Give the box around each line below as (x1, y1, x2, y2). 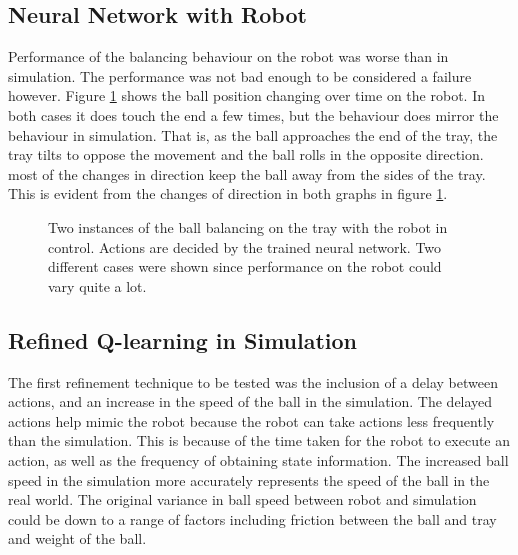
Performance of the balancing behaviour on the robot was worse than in (8, 46, 449, 67)
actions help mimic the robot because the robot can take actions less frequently (8, 410, 495, 431)
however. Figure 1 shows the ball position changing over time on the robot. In (8, 85, 485, 106)
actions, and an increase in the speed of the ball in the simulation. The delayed (8, 391, 493, 412)
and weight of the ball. (8, 528, 147, 549)
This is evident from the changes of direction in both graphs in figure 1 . (8, 183, 448, 204)
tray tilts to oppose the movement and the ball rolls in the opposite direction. (8, 144, 484, 165)
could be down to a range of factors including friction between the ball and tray (8, 508, 497, 529)
